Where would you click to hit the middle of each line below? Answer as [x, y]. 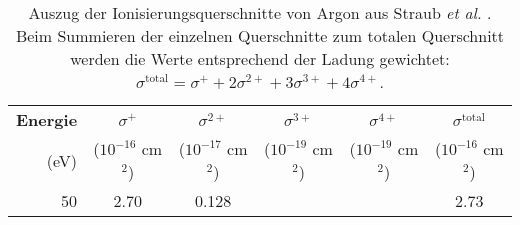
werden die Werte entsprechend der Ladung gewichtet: [260, 58]
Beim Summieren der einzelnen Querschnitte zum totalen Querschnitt [260, 35]
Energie [47, 119]
